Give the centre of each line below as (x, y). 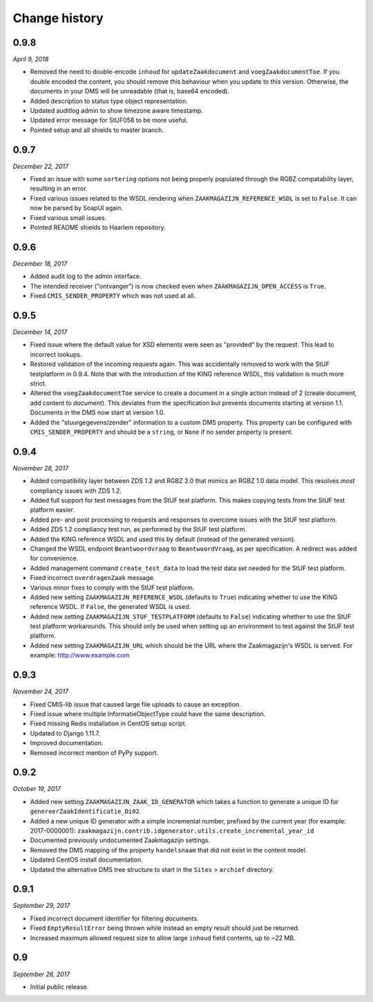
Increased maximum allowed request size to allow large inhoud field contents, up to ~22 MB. (163, 938)
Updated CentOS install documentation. (86, 860)
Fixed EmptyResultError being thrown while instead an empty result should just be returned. (165, 928)
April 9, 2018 (31, 60)
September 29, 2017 (41, 906)
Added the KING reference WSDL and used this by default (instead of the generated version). (163, 539)
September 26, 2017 (41, 974)
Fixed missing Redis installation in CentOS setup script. (108, 724)
